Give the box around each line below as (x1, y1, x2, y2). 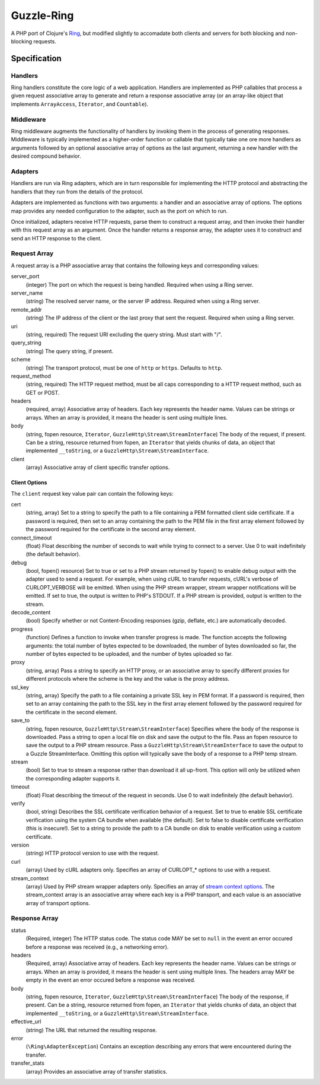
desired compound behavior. (11, 153, 81, 160)
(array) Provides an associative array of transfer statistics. (25, 1068, 168, 1075)
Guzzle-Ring (11, 9, 74, 22)
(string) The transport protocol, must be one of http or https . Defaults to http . (25, 364, 223, 371)
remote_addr (11, 306, 43, 313)
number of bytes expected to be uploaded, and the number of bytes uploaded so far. (25, 651, 233, 657)
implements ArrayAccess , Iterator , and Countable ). (11, 100, 149, 107)
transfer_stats (11, 1059, 44, 1067)
